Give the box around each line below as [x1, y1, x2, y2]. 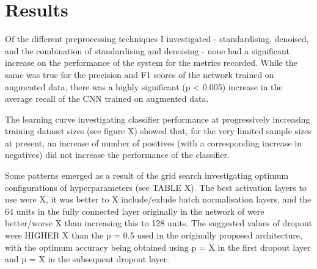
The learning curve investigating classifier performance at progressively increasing [5, 112, 310, 125]
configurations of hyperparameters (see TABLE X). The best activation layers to [5, 181, 307, 193]
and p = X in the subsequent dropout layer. [5, 253, 169, 265]
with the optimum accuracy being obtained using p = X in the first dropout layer [5, 240, 311, 253]
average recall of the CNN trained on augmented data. [5, 92, 209, 105]
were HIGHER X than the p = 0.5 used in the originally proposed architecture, [5, 229, 302, 242]
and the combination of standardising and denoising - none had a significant [5, 44, 290, 57]
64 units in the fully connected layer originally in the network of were [5, 204, 264, 217]
